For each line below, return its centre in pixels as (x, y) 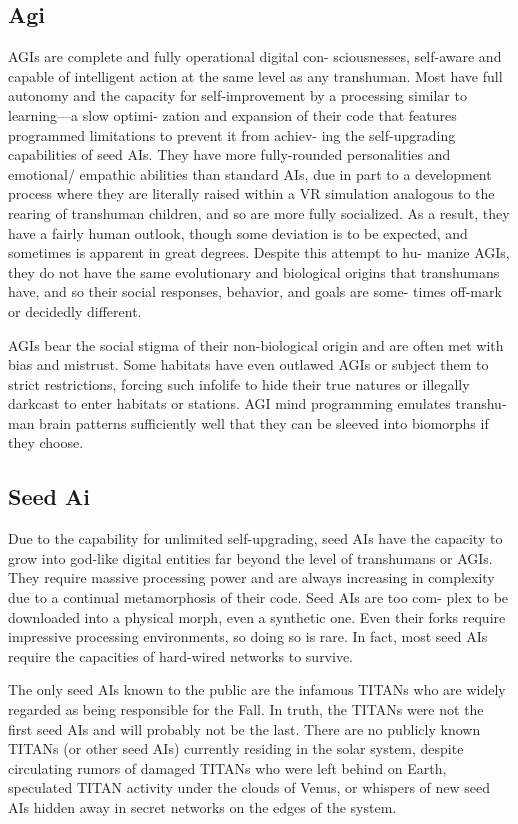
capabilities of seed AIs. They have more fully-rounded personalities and (229, 154)
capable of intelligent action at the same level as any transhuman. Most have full (255, 75)
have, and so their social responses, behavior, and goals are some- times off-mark (255, 291)
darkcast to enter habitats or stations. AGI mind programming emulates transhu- (257, 403)
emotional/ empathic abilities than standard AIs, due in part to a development (250, 173)
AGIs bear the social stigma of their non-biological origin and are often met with (256, 344)
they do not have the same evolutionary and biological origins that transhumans (254, 271)
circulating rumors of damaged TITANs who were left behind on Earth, (227, 767)
